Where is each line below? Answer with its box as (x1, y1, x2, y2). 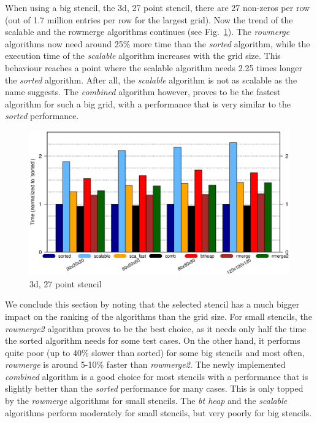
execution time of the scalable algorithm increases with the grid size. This (5, 49, 281, 62)
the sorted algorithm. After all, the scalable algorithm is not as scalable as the (5, 73, 297, 86)
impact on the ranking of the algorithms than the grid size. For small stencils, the (5, 309, 312, 322)
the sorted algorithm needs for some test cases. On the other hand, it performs (5, 334, 300, 347)
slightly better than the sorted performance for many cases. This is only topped (5, 382, 304, 395)
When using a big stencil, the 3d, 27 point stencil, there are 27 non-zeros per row (5, 1, 310, 14)
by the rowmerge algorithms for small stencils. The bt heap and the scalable (5, 394, 288, 407)
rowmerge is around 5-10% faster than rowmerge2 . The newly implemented (5, 358, 286, 371)
